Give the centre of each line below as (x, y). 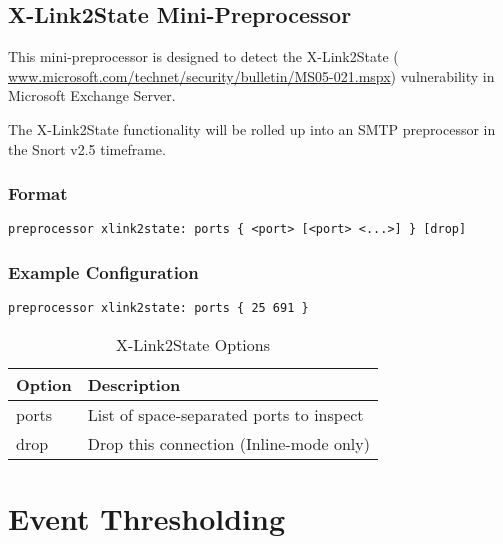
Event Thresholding (147, 518)
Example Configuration (103, 271)
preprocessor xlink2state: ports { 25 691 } (158, 308)
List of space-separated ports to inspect (225, 414)
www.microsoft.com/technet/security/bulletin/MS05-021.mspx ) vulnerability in (251, 75)
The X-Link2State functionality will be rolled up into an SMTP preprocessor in (252, 128)
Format (38, 193)
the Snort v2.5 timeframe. (87, 148)
